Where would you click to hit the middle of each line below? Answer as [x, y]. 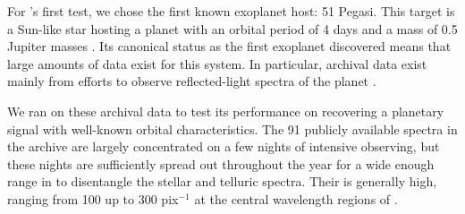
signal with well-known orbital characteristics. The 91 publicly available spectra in [232, 128]
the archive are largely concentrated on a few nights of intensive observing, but [224, 146]
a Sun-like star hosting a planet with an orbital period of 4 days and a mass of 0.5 [232, 28]
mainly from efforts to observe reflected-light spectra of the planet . [192, 81]
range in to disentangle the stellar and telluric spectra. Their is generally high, [222, 181]
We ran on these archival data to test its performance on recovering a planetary [226, 111]
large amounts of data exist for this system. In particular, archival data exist [217, 63]
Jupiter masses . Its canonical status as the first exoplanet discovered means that [229, 46]
